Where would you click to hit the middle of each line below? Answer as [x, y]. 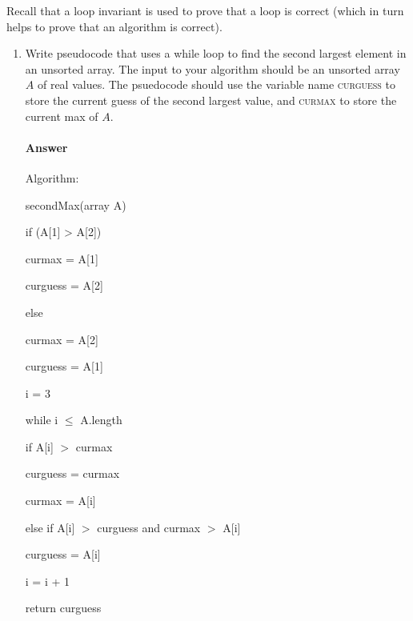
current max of [62, 116]
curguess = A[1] [64, 366]
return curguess [63, 608]
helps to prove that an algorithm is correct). [114, 26]
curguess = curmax [72, 473]
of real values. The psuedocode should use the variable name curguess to [217, 84]
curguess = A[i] [63, 554]
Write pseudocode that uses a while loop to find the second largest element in [216, 53]
